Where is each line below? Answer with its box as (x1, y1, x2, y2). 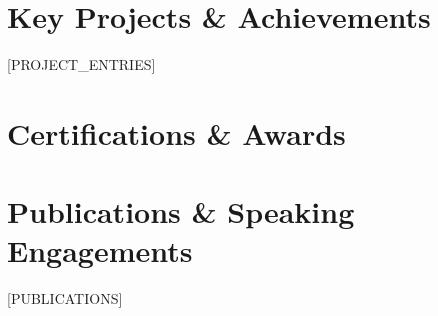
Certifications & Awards (7, 112, 346, 153)
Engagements (7, 230, 193, 271)
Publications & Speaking (7, 191, 355, 232)
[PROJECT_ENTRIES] (7, 54, 156, 75)
